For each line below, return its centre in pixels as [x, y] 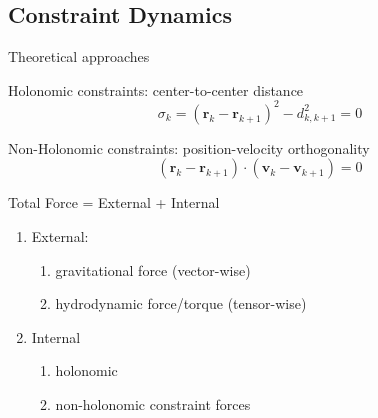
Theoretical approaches [79, 56]
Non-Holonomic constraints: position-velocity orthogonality [189, 147]
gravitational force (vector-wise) [153, 269]
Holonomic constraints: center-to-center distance [156, 89]
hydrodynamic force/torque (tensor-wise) [181, 303]
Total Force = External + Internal [114, 202]
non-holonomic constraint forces [153, 404]
